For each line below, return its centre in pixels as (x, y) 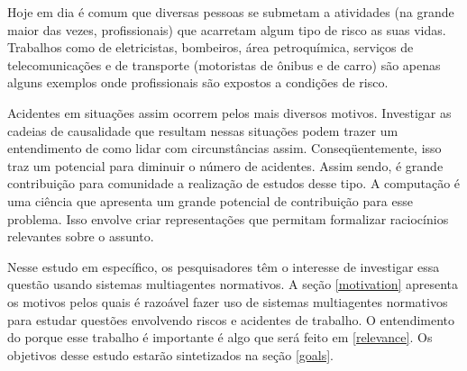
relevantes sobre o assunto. (81, 236)
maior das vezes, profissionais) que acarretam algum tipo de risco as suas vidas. (227, 29)
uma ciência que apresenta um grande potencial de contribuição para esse (210, 200)
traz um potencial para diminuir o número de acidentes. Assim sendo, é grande (225, 165)
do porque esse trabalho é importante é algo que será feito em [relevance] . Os (220, 337)
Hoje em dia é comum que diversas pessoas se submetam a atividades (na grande (231, 12)
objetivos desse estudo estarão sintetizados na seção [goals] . (170, 354)
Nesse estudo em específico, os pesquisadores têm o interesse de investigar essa (224, 266)
